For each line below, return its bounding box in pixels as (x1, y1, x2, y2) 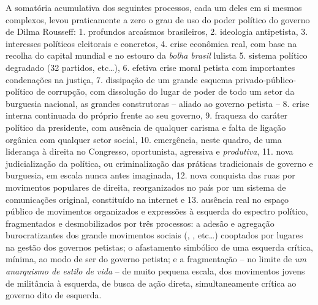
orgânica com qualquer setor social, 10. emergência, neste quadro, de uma (6, 133, 282, 145)
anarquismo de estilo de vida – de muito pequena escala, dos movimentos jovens (6, 265, 305, 277)
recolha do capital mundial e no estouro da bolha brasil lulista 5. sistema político (6, 49, 308, 62)
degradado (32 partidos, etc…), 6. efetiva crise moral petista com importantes (6, 61, 295, 73)
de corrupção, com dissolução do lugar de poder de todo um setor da (36, 85, 295, 98)
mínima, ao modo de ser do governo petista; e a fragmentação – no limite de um (6, 252, 306, 265)
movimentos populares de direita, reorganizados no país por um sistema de (6, 180, 286, 193)
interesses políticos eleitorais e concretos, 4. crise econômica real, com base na (6, 37, 297, 50)
